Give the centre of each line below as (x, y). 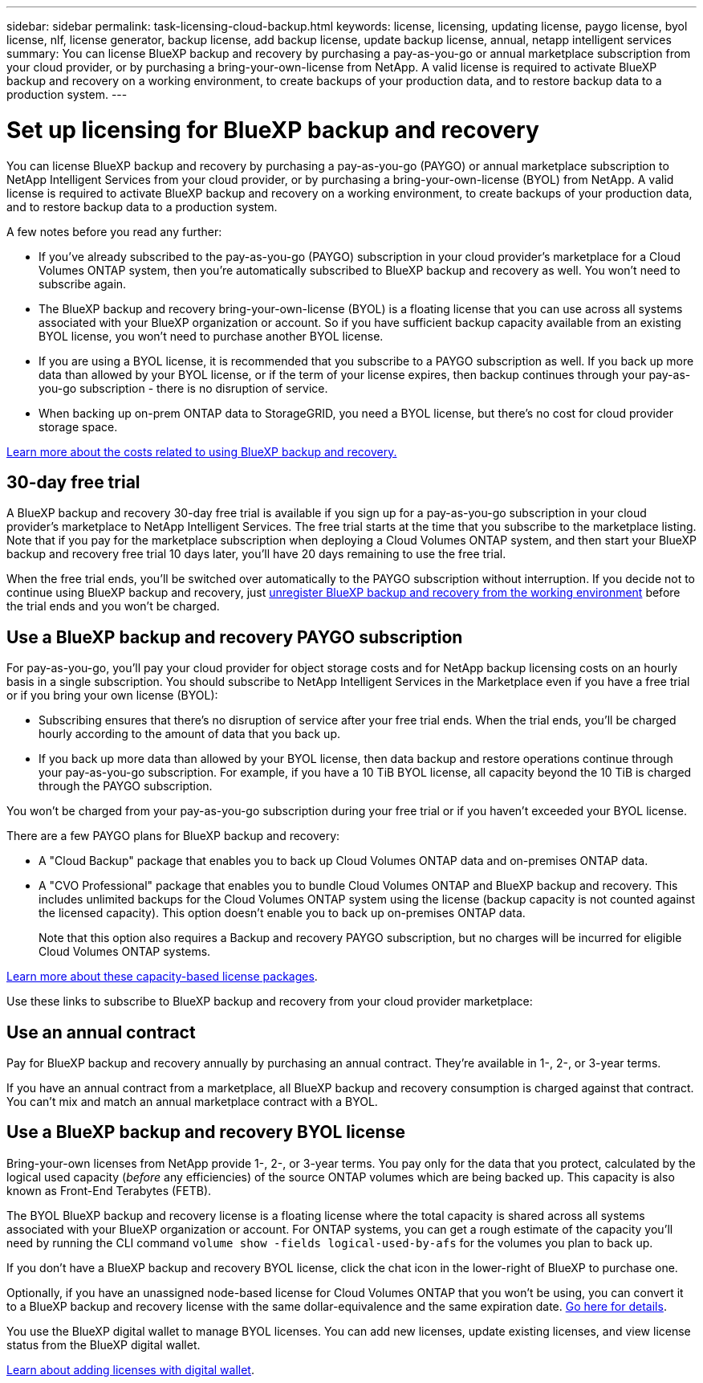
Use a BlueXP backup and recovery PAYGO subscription (235, 637)
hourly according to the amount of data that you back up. (189, 734)
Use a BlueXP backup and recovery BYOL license (206, 1132)
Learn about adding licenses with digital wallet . (130, 1369)
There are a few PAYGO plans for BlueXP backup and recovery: (173, 836)
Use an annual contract (101, 1032)
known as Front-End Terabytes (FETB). (109, 1190)
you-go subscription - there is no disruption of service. (183, 388)
